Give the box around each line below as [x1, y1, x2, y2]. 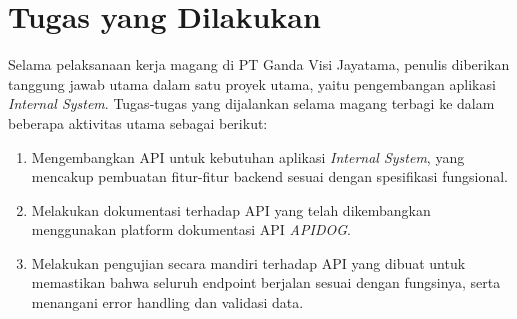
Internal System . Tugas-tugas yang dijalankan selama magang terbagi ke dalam [8, 93, 495, 114]
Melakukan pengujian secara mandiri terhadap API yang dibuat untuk [31, 252, 466, 273]
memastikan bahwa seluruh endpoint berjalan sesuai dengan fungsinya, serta [31, 272, 501, 293]
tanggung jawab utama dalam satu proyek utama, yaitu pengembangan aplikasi [8, 73, 496, 94]
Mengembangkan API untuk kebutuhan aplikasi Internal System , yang [31, 146, 465, 167]
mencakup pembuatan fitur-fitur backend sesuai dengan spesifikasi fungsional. [31, 166, 509, 187]
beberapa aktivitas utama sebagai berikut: [8, 112, 268, 133]
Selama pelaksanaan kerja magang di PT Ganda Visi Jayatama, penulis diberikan [8, 54, 510, 75]
